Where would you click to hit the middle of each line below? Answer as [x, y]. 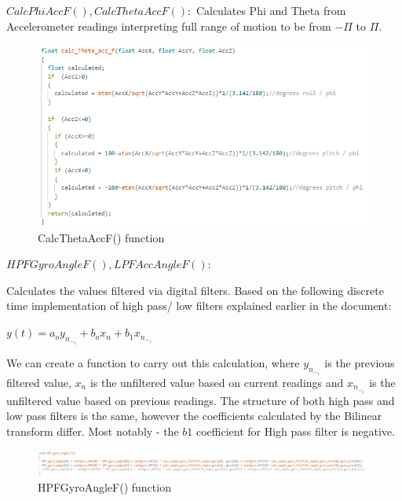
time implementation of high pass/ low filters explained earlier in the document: [199, 306]
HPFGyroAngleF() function [104, 487]
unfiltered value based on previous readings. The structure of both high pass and [201, 400]
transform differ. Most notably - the [93, 431]
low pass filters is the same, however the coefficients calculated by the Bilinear [194, 416]
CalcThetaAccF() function [101, 237]
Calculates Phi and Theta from [271, 10]
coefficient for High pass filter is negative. [296, 431]
